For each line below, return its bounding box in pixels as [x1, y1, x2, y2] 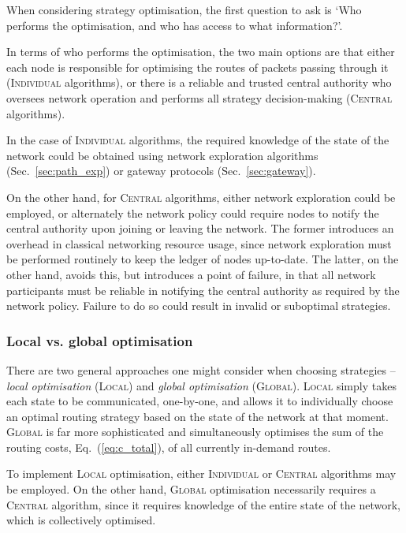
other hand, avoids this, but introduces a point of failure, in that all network [6, 266, 376, 282]
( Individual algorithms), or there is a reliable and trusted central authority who [6, 74, 392, 91]
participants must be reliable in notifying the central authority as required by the [6, 281, 400, 298]
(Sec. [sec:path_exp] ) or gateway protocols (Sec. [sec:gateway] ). [6, 162, 316, 179]
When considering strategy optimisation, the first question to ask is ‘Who [6, 2, 362, 17]
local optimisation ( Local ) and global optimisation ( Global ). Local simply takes [6, 377, 397, 393]
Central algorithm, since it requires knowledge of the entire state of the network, [6, 496, 400, 512]
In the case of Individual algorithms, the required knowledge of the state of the [6, 132, 389, 148]
